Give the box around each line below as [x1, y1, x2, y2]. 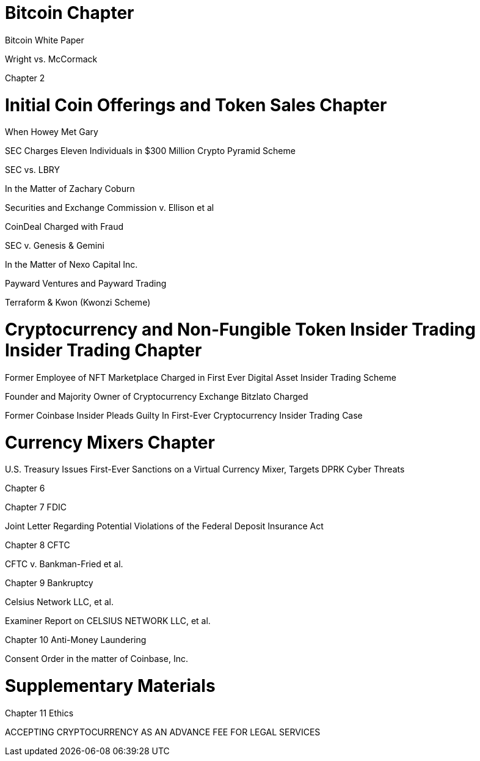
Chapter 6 [5, 483, 45, 494]
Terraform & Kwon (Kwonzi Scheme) [5, 297, 151, 308]
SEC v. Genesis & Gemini [5, 240, 104, 251]
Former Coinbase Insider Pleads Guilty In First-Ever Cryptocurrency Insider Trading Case [5, 410, 363, 421]
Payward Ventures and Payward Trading [5, 278, 167, 289]
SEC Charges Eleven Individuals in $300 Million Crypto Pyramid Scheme [5, 145, 296, 156]
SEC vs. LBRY [5, 164, 60, 175]
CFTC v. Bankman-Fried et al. [5, 559, 123, 570]
